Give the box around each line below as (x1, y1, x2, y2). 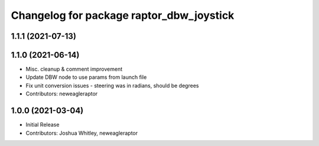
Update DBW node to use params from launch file (25, 74, 147, 81)
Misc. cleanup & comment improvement (25, 65, 123, 73)
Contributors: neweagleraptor (25, 90, 98, 97)
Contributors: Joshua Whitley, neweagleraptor (25, 130, 138, 137)
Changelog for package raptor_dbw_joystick (11, 9, 235, 22)
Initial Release (25, 121, 60, 128)
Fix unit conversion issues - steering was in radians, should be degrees (25, 82, 199, 89)
